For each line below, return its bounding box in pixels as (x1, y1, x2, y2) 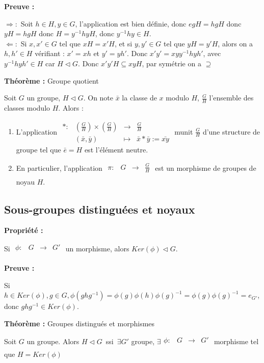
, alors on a (218, 38, 253, 48)
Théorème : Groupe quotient (4, 75, 99, 86)
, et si (114, 38, 133, 48)
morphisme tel (214, 336, 259, 346)
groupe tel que (16, 144, 61, 154)
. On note (83, 92, 114, 103)
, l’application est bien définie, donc (75, 18, 187, 29)
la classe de (122, 92, 157, 103)
